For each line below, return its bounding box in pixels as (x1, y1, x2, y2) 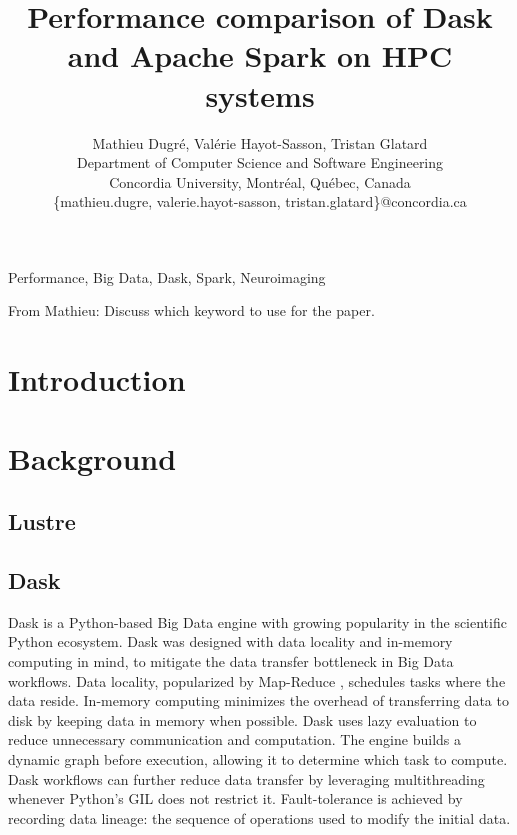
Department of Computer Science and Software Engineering (76, 152, 444, 173)
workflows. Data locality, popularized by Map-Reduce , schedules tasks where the (8, 670, 506, 691)
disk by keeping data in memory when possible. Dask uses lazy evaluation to (8, 709, 477, 730)
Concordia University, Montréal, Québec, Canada (109, 171, 411, 192)
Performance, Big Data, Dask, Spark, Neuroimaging (8, 266, 326, 287)
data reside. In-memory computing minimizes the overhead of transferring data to (8, 690, 509, 711)
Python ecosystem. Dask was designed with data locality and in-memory (8, 631, 453, 652)
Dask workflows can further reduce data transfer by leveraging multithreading (8, 768, 485, 789)
